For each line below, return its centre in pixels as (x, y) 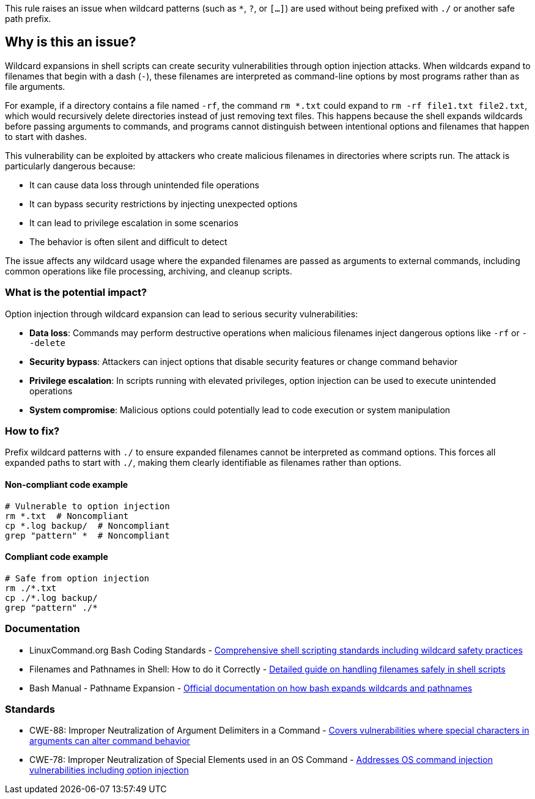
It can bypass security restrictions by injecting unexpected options (164, 204)
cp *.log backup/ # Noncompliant (87, 525)
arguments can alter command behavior (110, 741)
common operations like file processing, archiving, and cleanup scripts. (149, 271)
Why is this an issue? (71, 42)
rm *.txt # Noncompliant (67, 516)
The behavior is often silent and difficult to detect (128, 241)
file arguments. (35, 86)
